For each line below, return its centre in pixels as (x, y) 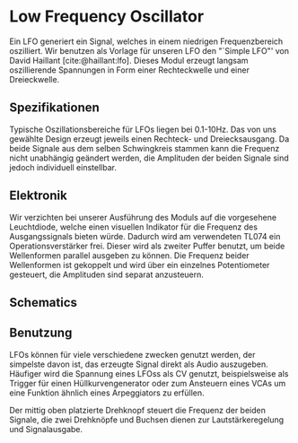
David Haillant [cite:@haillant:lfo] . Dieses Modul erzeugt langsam (129, 60)
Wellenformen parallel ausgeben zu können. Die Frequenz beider (129, 255)
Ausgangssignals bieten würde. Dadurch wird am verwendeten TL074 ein (145, 236)
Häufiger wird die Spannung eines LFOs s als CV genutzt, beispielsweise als (149, 373)
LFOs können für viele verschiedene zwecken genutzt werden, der (132, 354)
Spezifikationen (55, 108)
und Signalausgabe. (46, 429)
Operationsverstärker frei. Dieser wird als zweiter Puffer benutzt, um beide (147, 246)
